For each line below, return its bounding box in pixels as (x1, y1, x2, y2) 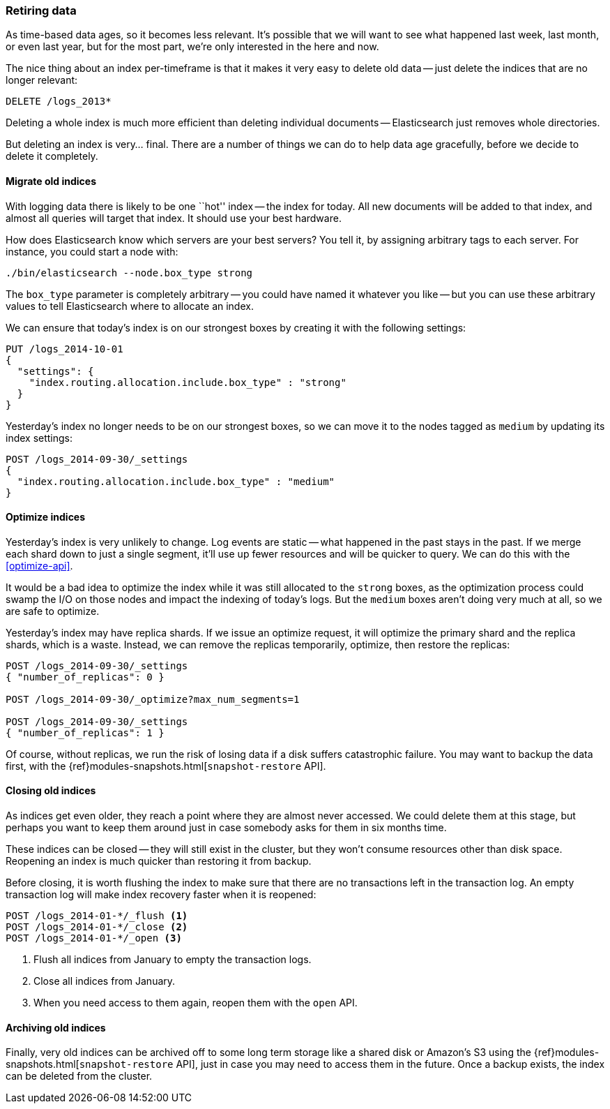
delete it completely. (6, 150, 98, 163)
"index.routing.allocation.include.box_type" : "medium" (17, 475, 335, 487)
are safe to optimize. (6, 604, 100, 617)
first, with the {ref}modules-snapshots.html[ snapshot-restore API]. (6, 759, 326, 772)
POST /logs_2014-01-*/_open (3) (6, 932, 182, 944)
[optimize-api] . (6, 559, 73, 572)
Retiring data (6, 3, 77, 17)
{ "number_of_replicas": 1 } (6, 727, 165, 738)
